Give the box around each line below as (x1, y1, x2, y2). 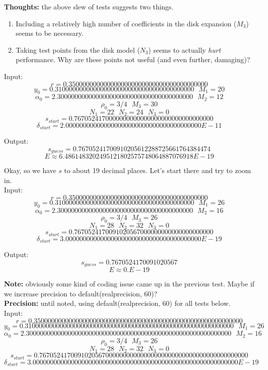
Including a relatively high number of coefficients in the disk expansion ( (15, 18, 237, 28)
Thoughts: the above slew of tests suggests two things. (4, 1, 174, 11)
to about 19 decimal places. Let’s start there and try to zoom (64, 165, 251, 176)
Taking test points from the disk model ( (15, 44, 140, 55)
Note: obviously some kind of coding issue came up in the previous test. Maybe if (4, 278, 255, 289)
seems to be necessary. (15, 28, 84, 38)
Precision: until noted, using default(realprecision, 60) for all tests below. (4, 298, 231, 308)
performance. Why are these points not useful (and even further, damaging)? (15, 54, 250, 65)
